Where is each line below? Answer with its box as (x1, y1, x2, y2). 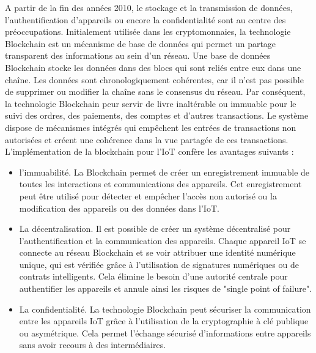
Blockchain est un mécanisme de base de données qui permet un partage (5, 37, 276, 50)
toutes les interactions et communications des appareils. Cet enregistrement (19, 177, 302, 190)
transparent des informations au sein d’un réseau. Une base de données (5, 49, 271, 62)
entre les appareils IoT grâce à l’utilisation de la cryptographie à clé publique (19, 314, 309, 327)
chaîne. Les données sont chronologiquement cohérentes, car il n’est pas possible (5, 73, 304, 86)
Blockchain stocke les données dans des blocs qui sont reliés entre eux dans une (5, 61, 301, 73)
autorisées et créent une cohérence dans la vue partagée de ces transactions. (5, 133, 288, 146)
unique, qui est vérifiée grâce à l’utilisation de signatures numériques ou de (19, 258, 299, 270)
